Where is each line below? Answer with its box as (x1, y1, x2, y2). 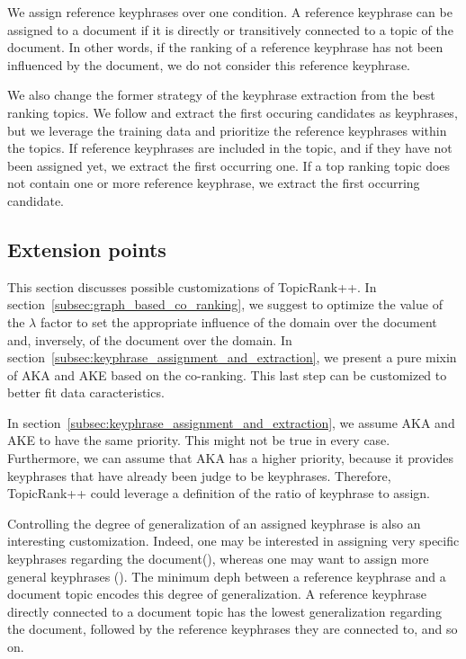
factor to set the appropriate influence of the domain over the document (40, 312, 437, 331)
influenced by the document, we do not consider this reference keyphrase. (7, 55, 410, 74)
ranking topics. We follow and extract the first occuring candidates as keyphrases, (7, 102, 458, 121)
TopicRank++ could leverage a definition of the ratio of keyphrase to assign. (7, 484, 430, 503)
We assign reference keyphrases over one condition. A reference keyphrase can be (7, 3, 453, 21)
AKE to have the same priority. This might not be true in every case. (7, 431, 390, 450)
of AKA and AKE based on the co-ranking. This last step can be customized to (7, 365, 447, 384)
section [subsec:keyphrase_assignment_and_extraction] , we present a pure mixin (7, 348, 457, 367)
